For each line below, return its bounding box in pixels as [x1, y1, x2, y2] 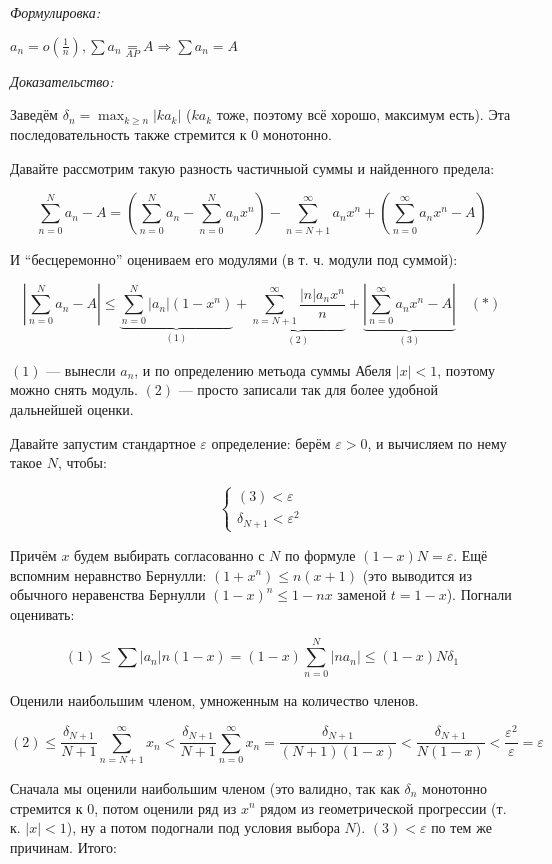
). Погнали [446, 584, 512, 605]
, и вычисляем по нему [367, 432, 507, 453]
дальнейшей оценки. [10, 399, 134, 420]
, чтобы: [57, 452, 107, 473]
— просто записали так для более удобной [178, 379, 438, 400]
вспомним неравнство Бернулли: [10, 564, 207, 585]
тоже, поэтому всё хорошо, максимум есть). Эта [216, 104, 511, 125]
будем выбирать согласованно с [74, 544, 265, 565]
